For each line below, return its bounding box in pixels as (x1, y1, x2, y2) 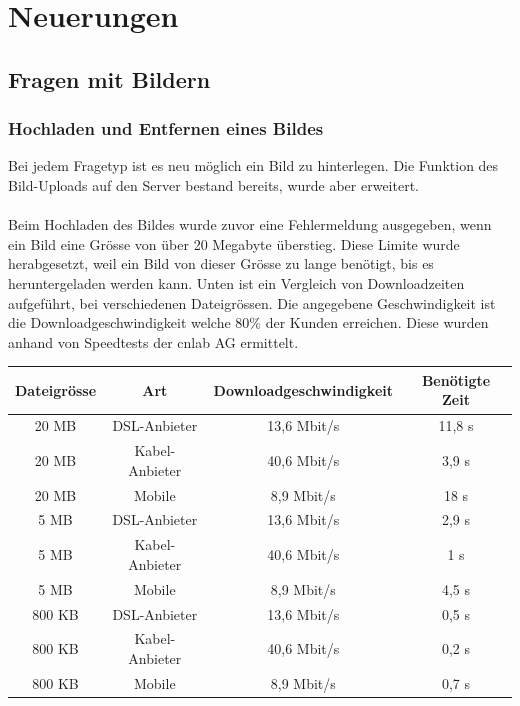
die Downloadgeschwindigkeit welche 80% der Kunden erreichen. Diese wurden (8, 312, 489, 333)
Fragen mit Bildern (8, 63, 211, 94)
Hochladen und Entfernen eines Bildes (8, 116, 324, 141)
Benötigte (421, 369, 491, 390)
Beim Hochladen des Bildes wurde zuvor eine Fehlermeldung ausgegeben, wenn (8, 214, 492, 235)
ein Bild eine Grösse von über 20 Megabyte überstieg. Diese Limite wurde (8, 233, 460, 254)
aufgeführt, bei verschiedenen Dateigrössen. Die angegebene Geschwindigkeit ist (8, 292, 496, 313)
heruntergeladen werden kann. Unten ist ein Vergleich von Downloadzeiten (8, 272, 465, 293)
